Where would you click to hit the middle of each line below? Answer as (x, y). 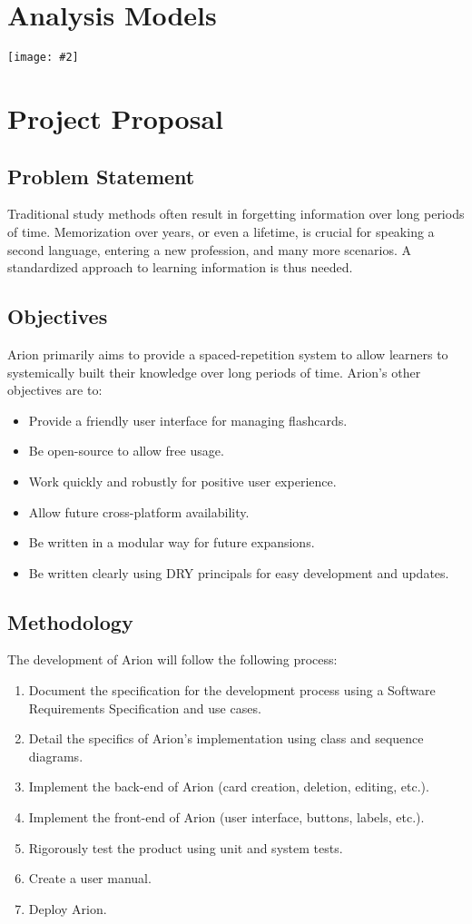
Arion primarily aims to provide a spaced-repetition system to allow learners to (228, 354)
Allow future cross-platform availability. (139, 511)
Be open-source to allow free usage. (126, 451)
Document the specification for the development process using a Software (232, 690)
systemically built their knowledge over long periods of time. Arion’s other (214, 372)
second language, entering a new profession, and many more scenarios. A (210, 249)
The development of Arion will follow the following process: (172, 659)
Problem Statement (101, 176)
